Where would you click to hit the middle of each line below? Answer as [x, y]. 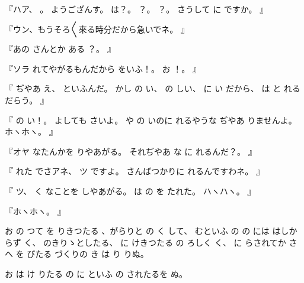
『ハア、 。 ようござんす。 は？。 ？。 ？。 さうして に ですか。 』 [137, 9]
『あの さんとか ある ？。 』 [60, 49]
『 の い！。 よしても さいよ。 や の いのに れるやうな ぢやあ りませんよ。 [151, 120]
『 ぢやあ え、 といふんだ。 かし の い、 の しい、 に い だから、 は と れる [153, 88]
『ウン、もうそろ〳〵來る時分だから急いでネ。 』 [97, 29]
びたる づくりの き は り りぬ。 [88, 254]
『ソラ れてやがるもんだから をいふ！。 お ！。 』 [103, 68]
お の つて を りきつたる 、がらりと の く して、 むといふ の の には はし [147, 231]
